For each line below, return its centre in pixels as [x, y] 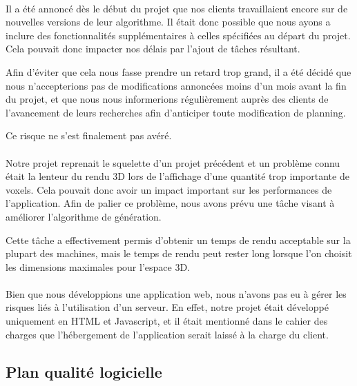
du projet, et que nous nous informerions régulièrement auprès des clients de [167, 99]
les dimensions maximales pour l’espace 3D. [98, 266]
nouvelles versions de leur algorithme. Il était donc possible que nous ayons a [168, 22]
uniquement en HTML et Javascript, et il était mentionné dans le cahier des [167, 321]
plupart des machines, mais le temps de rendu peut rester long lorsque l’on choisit [179, 253]
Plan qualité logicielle [84, 371]
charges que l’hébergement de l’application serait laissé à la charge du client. [167, 334]
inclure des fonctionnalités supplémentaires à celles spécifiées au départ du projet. [178, 35]
